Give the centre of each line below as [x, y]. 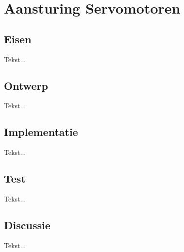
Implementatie [41, 132]
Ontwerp [26, 85]
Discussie [27, 225]
